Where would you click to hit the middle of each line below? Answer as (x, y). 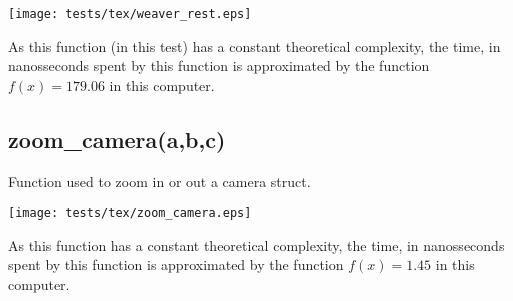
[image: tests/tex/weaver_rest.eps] (130, 14)
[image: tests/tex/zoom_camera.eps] (130, 213)
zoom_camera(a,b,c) (117, 138)
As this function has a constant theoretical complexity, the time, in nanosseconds (256, 244)
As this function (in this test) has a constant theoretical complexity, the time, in (254, 45)
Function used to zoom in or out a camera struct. (159, 180)
